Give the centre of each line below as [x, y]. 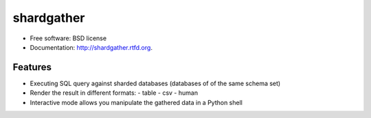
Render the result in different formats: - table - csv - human [114, 93]
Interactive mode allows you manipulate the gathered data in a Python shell [136, 102]
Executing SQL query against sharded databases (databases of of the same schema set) [155, 83]
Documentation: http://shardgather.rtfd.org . [91, 47]
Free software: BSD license [68, 38]
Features [32, 67]
